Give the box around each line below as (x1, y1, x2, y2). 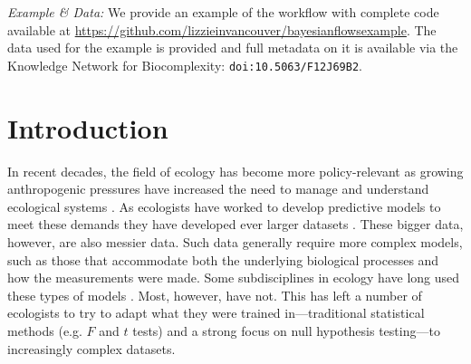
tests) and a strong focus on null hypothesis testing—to (132, 321, 440, 340)
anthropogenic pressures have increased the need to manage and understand (7, 179, 429, 198)
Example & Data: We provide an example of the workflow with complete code (7, 3, 439, 21)
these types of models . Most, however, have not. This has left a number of (7, 285, 422, 304)
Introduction (7, 109, 168, 146)
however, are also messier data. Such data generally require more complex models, (7, 232, 463, 251)
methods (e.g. (7, 321, 82, 340)
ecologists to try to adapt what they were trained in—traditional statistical (7, 303, 425, 322)
